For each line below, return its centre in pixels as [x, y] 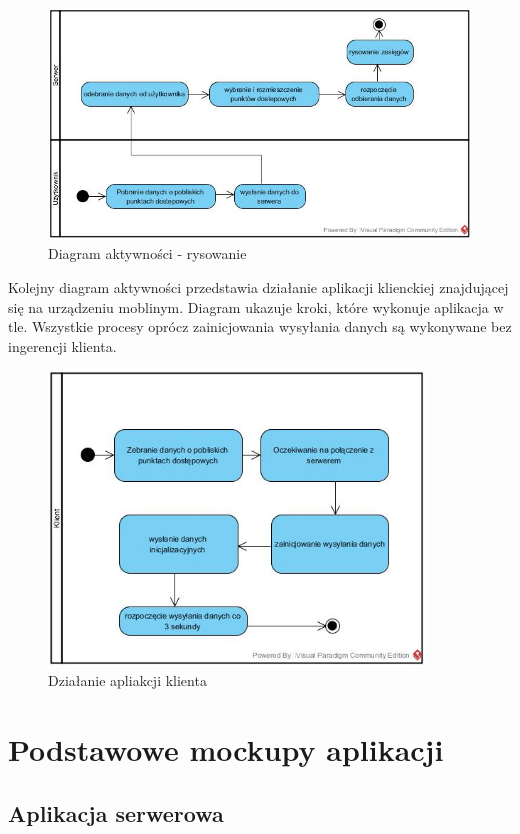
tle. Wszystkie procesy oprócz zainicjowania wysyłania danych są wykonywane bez [260, 326]
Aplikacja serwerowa [116, 812]
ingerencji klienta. [62, 345]
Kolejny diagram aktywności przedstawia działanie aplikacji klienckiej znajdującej [258, 286]
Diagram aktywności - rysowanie [147, 253]
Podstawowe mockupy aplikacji [226, 748]
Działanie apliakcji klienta [127, 680]
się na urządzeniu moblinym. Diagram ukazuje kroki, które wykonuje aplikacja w [256, 306]
